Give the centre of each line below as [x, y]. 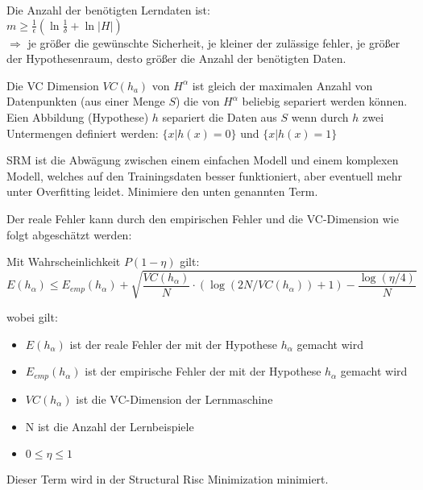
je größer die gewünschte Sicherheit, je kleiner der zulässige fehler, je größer [214, 42]
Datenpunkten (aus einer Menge [86, 101]
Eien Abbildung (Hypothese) [78, 116]
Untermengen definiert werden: [83, 133]
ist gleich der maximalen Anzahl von [282, 85]
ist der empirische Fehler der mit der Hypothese [203, 371]
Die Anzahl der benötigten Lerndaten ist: [108, 10]
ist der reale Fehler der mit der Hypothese [173, 344]
